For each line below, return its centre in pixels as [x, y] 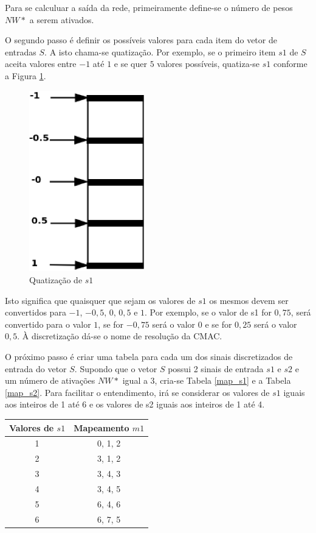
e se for [218, 324]
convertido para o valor [48, 324]
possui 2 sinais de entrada [216, 368]
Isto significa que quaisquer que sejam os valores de [100, 300]
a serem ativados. [62, 19]
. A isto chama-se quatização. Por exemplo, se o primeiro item [160, 51]
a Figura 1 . [26, 75]
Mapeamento [101, 427]
